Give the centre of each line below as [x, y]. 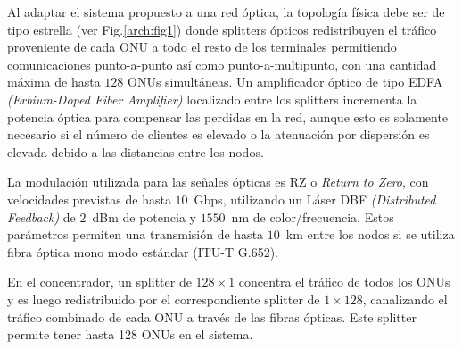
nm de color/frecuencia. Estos [313, 216]
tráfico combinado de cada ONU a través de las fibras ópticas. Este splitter [212, 316]
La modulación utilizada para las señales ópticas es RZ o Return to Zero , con [218, 182]
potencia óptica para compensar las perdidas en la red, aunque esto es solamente [228, 116]
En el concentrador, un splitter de [99, 282]
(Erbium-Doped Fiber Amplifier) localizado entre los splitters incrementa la [212, 99]
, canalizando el [405, 299]
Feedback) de [41, 216]
